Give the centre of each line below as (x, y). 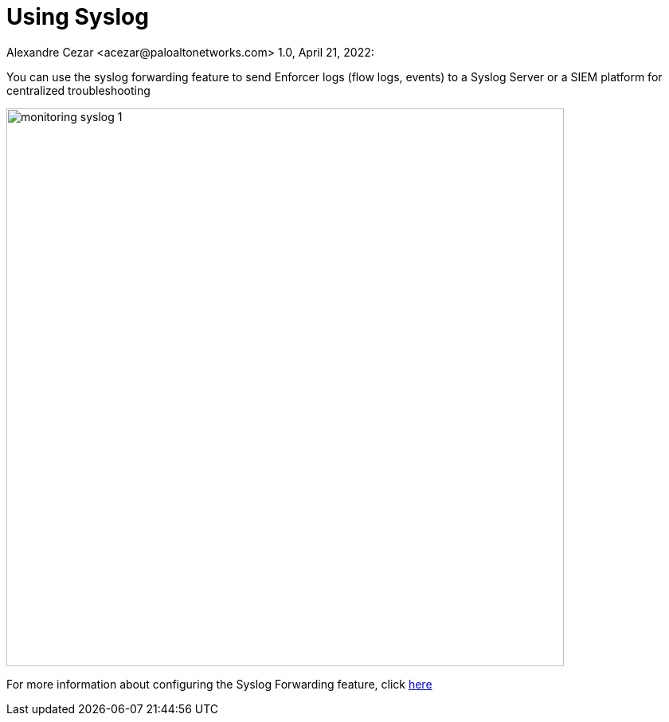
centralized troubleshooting (78, 90)
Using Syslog (78, 17)
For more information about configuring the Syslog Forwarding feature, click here (219, 684)
